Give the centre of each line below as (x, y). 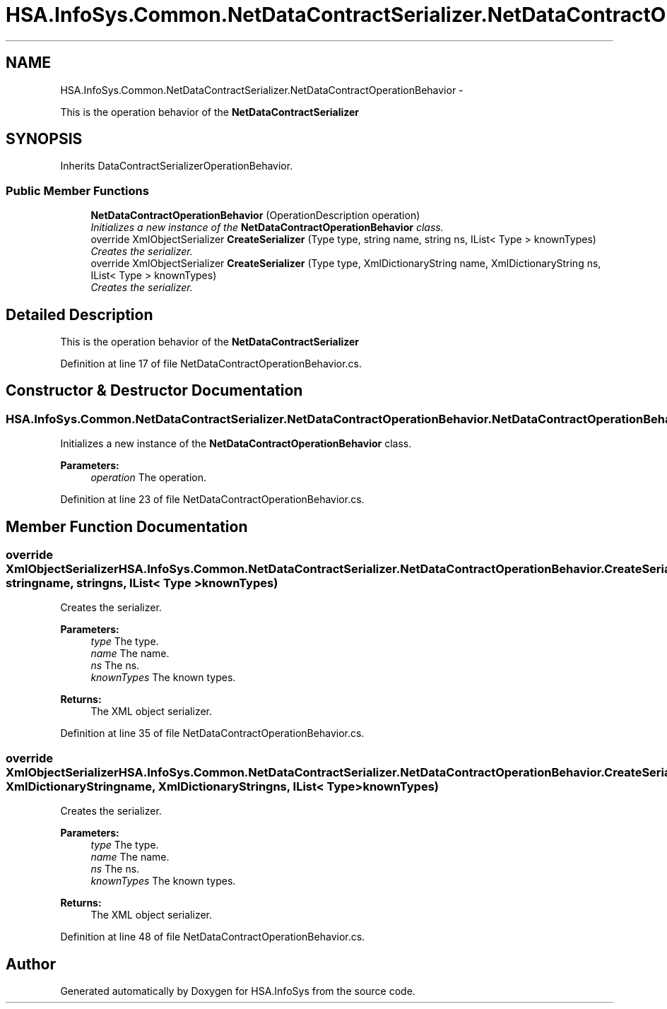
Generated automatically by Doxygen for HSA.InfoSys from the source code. (238, 991)
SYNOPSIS (44, 139)
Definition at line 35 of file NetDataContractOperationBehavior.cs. (212, 733)
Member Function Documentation (127, 526)
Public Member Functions (77, 190)
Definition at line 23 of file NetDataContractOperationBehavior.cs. (212, 500)
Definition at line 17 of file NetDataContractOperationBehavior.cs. (211, 364)
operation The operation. (149, 478)
